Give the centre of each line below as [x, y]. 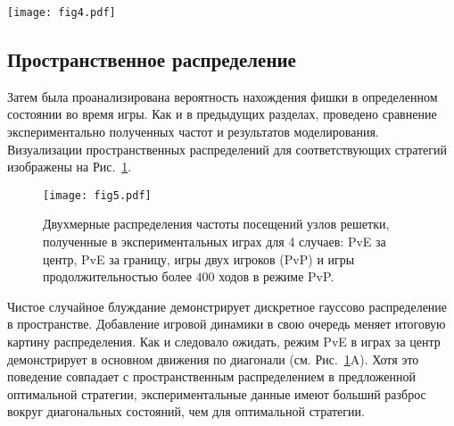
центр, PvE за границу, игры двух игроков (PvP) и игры [199, 259]
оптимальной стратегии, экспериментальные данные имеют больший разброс [217, 393]
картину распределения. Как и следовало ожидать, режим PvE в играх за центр [224, 342]
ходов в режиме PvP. [277, 276]
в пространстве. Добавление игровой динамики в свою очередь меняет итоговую [227, 324]
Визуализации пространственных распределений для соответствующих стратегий [227, 149]
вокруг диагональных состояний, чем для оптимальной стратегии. [186, 411]
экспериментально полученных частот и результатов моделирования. [193, 132]
